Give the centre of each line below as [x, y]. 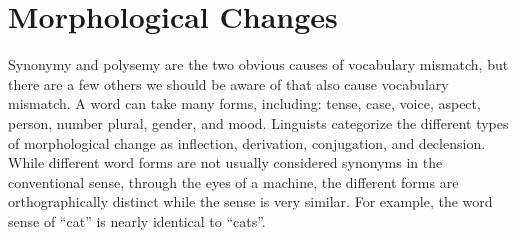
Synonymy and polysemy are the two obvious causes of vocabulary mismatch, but [258, 64]
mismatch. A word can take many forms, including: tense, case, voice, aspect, [244, 103]
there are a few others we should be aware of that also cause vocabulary [228, 83]
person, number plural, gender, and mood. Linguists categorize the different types [258, 122]
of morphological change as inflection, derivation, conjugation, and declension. [247, 142]
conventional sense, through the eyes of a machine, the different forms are [233, 181]
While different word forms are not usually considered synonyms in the [225, 162]
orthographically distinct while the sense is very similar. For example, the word [250, 201]
